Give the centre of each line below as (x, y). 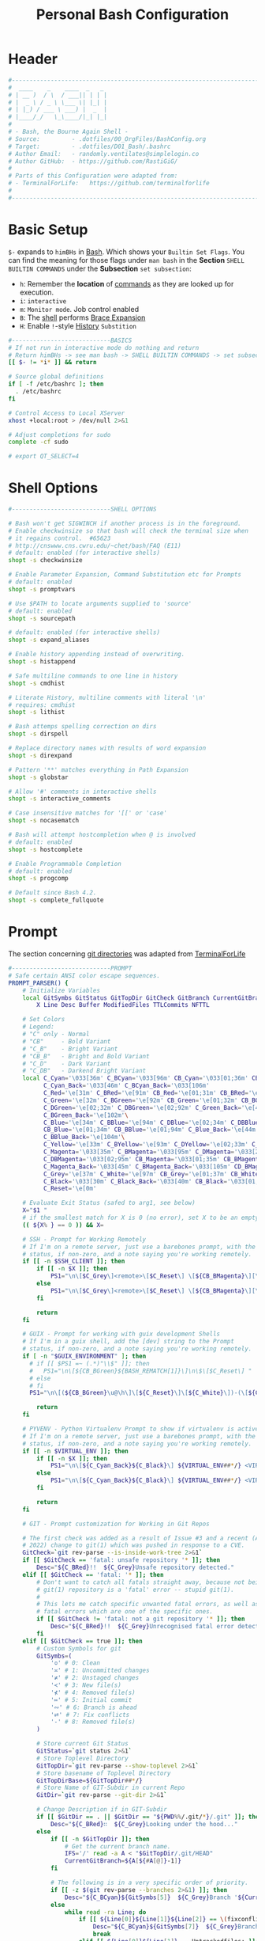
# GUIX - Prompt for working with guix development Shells (121, 1334)
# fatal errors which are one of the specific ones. (125, 1612)
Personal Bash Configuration (132, 15)
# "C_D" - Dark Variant (67, 1064)
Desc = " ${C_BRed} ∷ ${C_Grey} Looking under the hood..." (144, 1824)
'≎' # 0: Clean (75, 1663)
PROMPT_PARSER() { (38, 983)
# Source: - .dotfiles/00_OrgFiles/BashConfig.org (107, 139)
